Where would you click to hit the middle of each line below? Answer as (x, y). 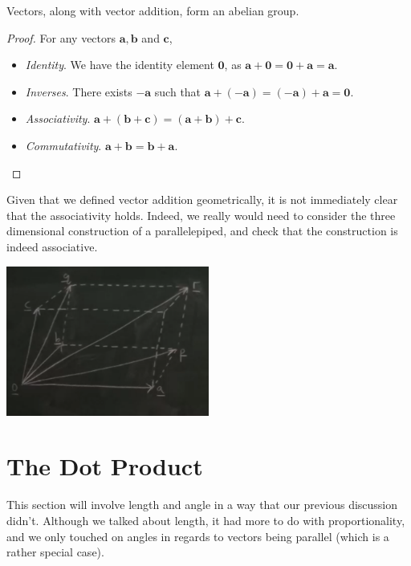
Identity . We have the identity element (120, 65)
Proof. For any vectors (61, 37)
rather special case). (55, 552)
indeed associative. (52, 246)
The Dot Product (105, 466)
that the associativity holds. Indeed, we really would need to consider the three (201, 215)
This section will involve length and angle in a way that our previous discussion (202, 505)
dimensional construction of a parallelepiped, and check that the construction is (202, 231)
